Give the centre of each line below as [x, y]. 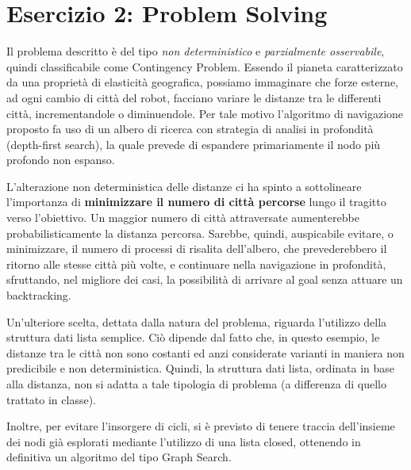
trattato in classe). [51, 399]
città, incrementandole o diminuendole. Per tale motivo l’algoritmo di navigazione [205, 113]
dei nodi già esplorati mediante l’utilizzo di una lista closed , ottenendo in [184, 441]
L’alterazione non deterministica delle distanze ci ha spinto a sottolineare [184, 186]
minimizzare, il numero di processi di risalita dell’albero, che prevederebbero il [197, 248]
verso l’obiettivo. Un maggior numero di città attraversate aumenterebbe [183, 218]
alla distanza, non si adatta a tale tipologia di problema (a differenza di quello [196, 384]
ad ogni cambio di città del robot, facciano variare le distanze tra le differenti [194, 97]
